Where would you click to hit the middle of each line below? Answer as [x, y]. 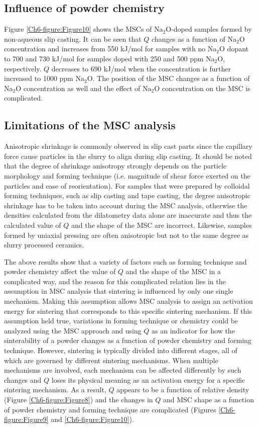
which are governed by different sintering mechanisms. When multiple [111, 360]
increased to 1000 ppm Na [44, 78]
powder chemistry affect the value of [60, 271]
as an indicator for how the [193, 330]
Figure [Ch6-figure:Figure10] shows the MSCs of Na [84, 29]
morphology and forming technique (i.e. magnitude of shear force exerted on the [127, 175]
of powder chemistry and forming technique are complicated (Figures [110, 409]
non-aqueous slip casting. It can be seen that [73, 38]
